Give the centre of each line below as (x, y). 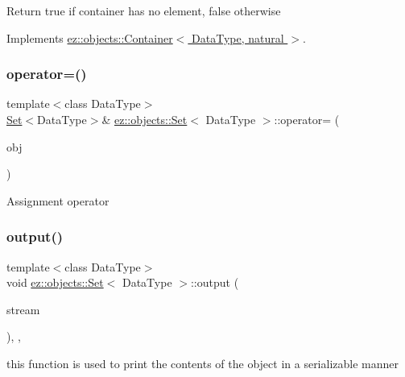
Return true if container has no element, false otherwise (144, 10)
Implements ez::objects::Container (90, 37)
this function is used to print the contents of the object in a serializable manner (203, 363)
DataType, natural (238, 37)
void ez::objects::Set (55, 282)
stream (23, 309)
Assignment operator (58, 200)
